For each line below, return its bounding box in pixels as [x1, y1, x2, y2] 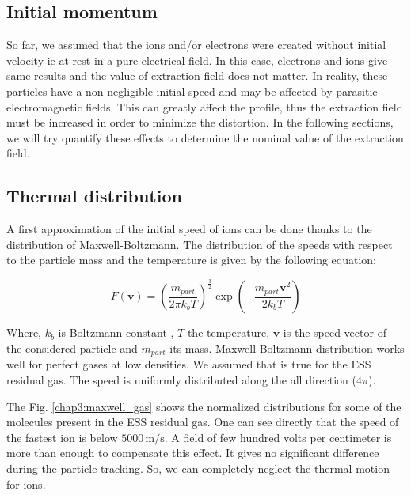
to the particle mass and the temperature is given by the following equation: [6, 251, 377, 268]
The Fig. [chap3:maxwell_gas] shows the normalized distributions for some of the [6, 398, 401, 414]
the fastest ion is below [6, 429, 118, 445]
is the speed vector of [283, 324, 386, 341]
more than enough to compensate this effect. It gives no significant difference [6, 444, 379, 461]
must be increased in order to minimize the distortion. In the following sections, [6, 114, 394, 130]
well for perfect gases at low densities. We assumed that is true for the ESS [6, 356, 371, 372]
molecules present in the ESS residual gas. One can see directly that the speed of [6, 414, 399, 430]
